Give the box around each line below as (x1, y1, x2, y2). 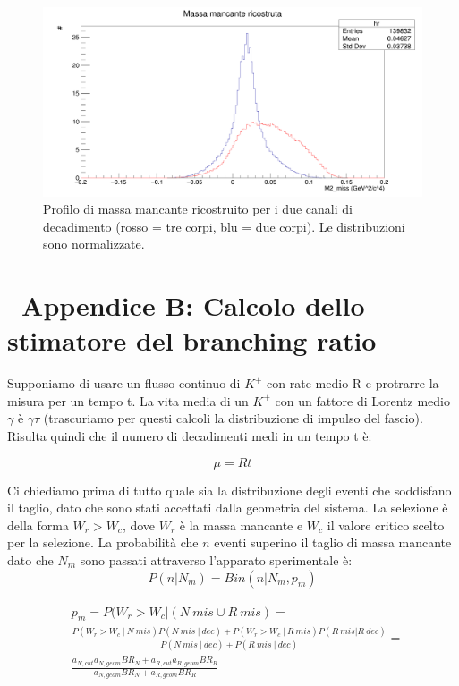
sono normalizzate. (43, 234, 145, 253)
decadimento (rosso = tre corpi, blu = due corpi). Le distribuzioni (43, 216, 405, 235)
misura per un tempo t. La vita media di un (7, 391, 249, 410)
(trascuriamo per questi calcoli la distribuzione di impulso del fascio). (43, 409, 423, 428)
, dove (122, 515, 156, 534)
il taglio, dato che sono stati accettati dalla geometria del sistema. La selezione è (7, 498, 448, 517)
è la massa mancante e (179, 515, 303, 534)
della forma (7, 515, 69, 534)
